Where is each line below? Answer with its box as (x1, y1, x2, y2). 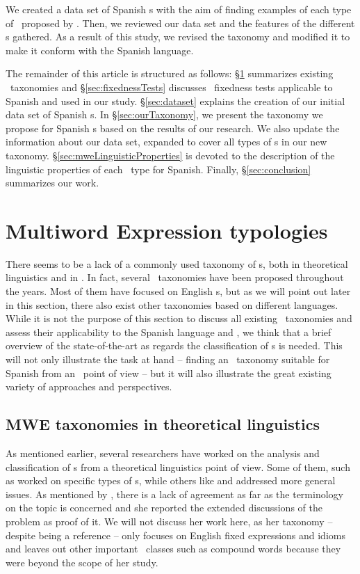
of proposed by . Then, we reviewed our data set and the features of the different (6, 15, 355, 30)
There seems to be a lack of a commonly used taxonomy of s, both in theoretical (6, 256, 348, 271)
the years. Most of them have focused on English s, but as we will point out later (6, 284, 351, 298)
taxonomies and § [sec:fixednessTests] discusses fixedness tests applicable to (10, 79, 333, 94)
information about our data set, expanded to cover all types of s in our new (6, 134, 327, 149)
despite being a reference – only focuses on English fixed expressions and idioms (6, 527, 345, 542)
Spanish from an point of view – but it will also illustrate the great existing (6, 365, 332, 380)
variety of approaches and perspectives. (6, 379, 172, 394)
